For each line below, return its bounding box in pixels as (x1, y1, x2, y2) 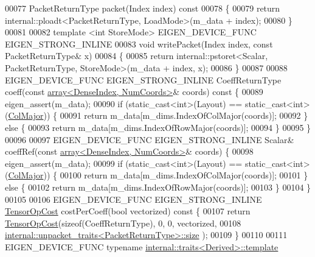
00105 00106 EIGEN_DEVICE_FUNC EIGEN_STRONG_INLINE (5, 192, 262, 205)
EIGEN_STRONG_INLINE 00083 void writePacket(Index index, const (5, 37, 273, 50)
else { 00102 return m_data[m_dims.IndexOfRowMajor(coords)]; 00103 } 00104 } (5, 180, 311, 193)
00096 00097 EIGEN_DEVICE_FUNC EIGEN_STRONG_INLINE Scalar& (5, 133, 294, 146)
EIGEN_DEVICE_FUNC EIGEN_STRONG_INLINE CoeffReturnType (5, 73, 282, 86)
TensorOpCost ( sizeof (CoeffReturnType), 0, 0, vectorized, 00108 (5, 216, 241, 229)
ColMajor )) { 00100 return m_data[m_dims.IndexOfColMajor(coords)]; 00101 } (8, 169, 308, 181)
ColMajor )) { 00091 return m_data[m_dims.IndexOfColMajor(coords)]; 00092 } (8, 109, 308, 122)
